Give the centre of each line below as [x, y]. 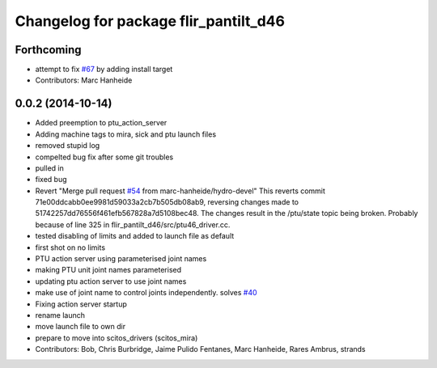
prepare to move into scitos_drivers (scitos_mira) [117, 338]
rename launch [60, 315]
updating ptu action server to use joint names [111, 281]
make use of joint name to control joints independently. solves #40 [146, 293]
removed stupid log [68, 146]
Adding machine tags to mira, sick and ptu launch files [126, 134]
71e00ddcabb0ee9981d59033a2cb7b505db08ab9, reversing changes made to [167, 202]
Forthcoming [48, 50]
